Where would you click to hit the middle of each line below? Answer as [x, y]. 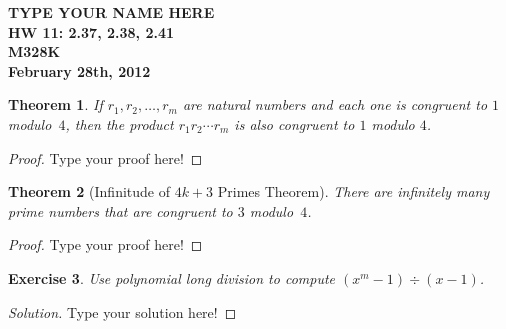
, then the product [119, 123]
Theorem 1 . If [55, 104]
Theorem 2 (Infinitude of [89, 191]
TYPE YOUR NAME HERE [111, 12]
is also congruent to [294, 123]
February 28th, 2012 [79, 70]
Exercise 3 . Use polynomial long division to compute [172, 277]
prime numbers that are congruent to [120, 210]
